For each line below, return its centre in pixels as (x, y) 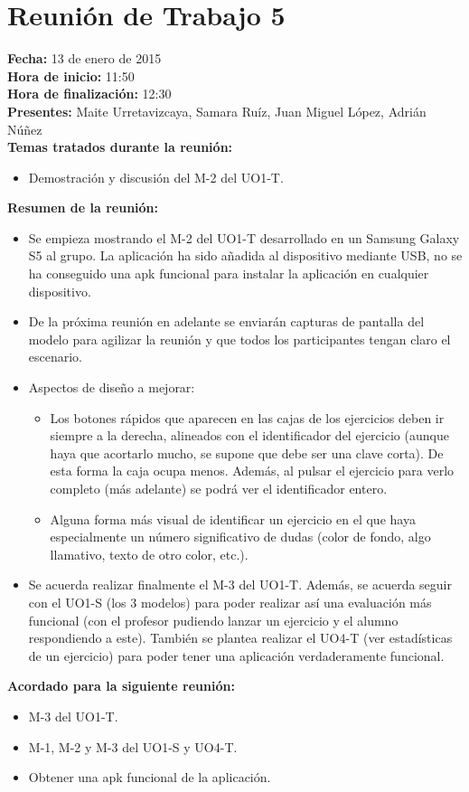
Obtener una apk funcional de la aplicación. (150, 777)
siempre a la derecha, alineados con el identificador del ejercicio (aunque (249, 435)
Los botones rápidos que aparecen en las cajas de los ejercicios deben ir (247, 417)
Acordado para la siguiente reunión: (121, 686)
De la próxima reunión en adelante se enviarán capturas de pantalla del (226, 321)
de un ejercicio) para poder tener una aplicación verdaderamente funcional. (236, 655)
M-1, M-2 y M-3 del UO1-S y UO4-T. (133, 746)
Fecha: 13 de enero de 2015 (84, 58)
